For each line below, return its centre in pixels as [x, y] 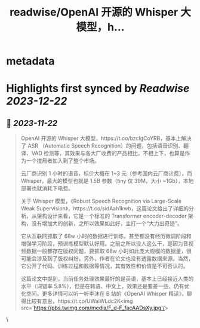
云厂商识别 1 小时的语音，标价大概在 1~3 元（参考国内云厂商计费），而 [106, 173]
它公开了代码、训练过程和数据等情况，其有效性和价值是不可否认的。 [104, 266]
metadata [30, 61]
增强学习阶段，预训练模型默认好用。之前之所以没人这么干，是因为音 [104, 244]
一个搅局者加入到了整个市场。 [63, 161]
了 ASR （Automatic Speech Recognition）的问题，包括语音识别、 [102, 146]
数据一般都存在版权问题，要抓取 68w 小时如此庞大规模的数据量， [106, 251]
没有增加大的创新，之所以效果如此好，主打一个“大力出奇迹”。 [107, 223]
